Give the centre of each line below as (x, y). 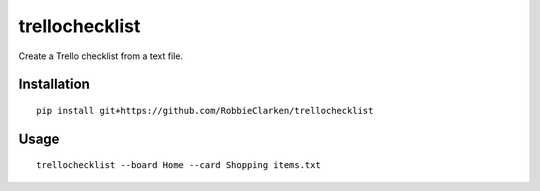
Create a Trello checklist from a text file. (101, 56)
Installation (54, 84)
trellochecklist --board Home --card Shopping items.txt (179, 165)
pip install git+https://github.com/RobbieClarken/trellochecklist (205, 110)
